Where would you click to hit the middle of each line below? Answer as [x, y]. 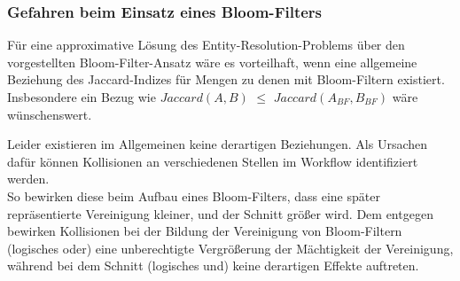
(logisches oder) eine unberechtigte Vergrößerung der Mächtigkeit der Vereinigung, [230, 248]
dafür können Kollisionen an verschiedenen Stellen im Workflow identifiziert [213, 161]
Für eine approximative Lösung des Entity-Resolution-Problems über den [206, 45]
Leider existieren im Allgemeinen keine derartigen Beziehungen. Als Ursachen [218, 144]
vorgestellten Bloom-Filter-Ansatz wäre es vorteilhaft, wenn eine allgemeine [212, 62]
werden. [28, 179]
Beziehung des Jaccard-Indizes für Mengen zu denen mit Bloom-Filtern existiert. [226, 79]
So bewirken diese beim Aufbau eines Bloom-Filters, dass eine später [194, 195]
